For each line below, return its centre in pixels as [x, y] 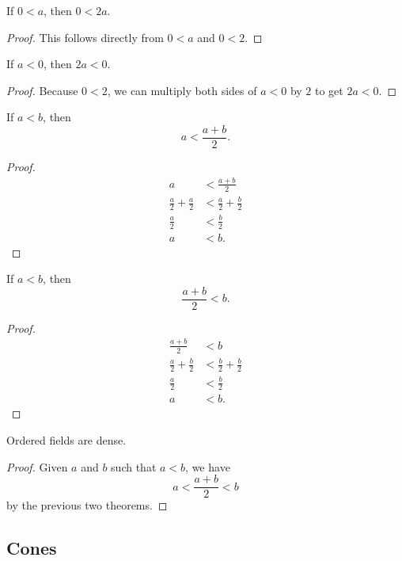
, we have [208, 466]
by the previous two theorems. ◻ [87, 505]
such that [134, 466]
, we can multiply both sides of [182, 90]
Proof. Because [42, 90]
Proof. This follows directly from [85, 37]
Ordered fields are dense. [66, 439]
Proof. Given [37, 466]
